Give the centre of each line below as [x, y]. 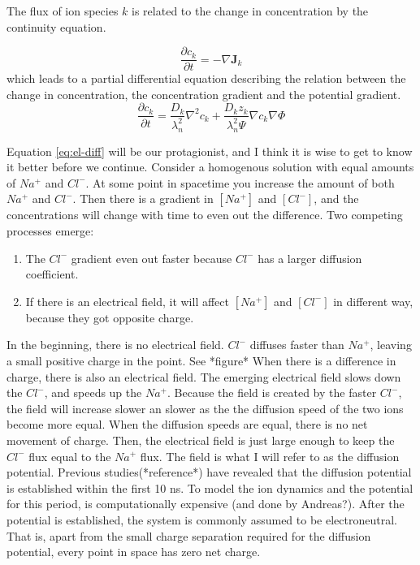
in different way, [373, 301]
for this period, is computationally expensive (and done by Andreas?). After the [206, 504]
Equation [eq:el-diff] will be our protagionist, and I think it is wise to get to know [210, 151]
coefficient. [52, 274]
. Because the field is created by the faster [272, 392]
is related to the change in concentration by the [250, 11]
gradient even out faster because [152, 258]
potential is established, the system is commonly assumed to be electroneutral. [202, 519]
